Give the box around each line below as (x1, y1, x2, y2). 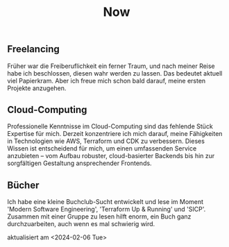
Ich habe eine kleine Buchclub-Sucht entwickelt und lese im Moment (7, 198, 203, 206)
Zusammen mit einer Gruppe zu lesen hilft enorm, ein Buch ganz (7, 212, 192, 221)
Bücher (7, 179, 40, 191)
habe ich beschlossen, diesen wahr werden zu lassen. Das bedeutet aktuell (7, 69, 223, 77)
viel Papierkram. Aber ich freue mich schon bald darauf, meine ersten (7, 76, 206, 85)
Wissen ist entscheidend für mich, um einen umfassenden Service (7, 144, 197, 153)
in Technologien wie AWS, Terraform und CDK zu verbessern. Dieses (7, 137, 205, 146)
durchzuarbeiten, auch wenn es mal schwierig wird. (7, 220, 155, 228)
